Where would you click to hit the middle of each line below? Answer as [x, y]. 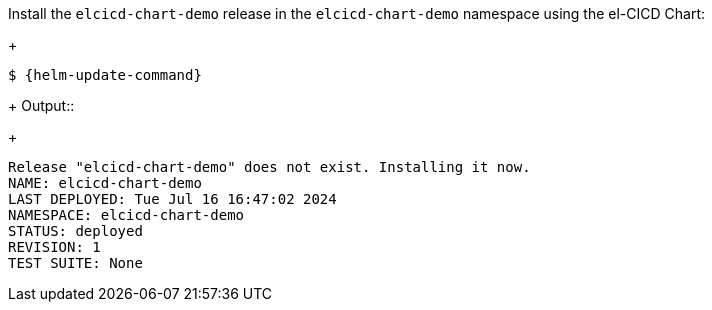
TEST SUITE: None [75, 263]
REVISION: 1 [54, 247]
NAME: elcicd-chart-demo [105, 183]
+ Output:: [41, 105]
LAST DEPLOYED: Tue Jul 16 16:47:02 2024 [172, 199]
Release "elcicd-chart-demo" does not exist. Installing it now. [269, 167]
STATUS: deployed [75, 231]
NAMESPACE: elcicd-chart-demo [126, 215]
